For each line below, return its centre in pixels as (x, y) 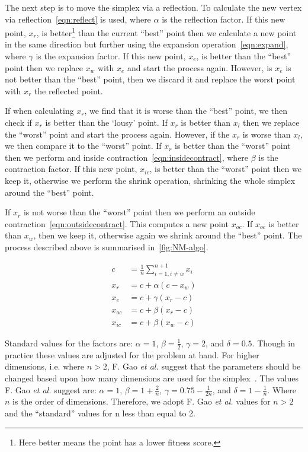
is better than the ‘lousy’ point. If (106, 122)
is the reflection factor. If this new (224, 19)
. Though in (273, 343)
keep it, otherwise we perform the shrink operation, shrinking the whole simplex (150, 180)
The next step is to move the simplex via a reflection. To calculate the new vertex (153, 7)
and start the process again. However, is (200, 67)
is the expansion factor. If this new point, (111, 56)
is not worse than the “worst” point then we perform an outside (139, 212)
